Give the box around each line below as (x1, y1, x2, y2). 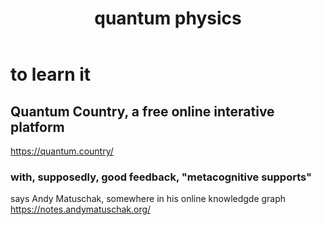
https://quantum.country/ (10, 145, 114, 157)
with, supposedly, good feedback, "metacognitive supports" (10, 170, 313, 184)
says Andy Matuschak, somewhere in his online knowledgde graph (10, 193, 287, 205)
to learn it (10, 63, 92, 86)
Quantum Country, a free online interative (10, 103, 275, 120)
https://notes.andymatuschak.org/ (10, 203, 152, 216)
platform (10, 118, 65, 136)
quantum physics (94, 7, 242, 30)
